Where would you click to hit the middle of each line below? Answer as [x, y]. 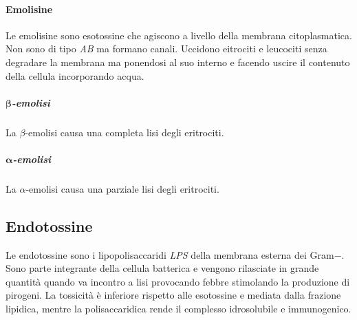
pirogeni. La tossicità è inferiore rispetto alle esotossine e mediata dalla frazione [173, 295]
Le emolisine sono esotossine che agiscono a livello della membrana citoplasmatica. [179, 35]
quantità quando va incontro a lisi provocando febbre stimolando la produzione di [178, 281]
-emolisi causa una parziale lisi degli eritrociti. [122, 188]
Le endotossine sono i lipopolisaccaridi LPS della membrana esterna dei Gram [170, 254]
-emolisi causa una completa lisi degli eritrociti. [125, 132]
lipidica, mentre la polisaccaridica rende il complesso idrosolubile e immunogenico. [178, 309]
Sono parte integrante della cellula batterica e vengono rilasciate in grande [162, 268]
